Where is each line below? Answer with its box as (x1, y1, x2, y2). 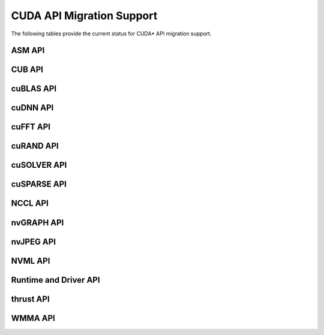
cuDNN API (11, 102, 54, 113)
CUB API (11, 65, 43, 75)
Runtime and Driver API (11, 274, 100, 285)
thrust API (11, 294, 50, 304)
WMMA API (11, 313, 55, 323)
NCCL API (11, 198, 49, 209)
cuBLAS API (11, 84, 57, 94)
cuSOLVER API (11, 160, 67, 170)
